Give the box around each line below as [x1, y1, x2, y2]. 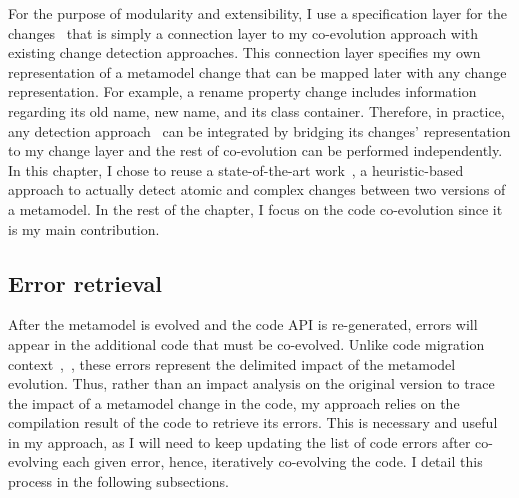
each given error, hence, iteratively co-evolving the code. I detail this [62, 451, 483, 472]
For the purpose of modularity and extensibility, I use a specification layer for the [8, 3, 507, 23]
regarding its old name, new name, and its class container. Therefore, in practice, [8, 100, 505, 121]
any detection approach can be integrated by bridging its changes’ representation [8, 120, 511, 141]
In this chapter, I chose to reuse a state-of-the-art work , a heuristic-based [8, 159, 464, 180]
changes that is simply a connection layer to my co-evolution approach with [8, 22, 479, 43]
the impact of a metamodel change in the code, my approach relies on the [8, 392, 460, 413]
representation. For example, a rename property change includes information [8, 81, 477, 102]
